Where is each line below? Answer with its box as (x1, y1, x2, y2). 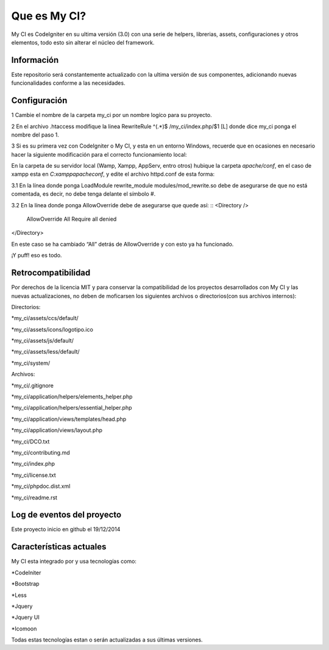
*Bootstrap (11, 580, 40, 588)
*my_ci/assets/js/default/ (11, 337, 74, 345)
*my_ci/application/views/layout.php (11, 427, 103, 434)
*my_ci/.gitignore (11, 382, 54, 389)
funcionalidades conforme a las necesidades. (11, 79, 126, 87)
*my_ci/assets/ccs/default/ (11, 315, 79, 322)
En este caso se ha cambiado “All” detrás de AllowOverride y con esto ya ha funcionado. (11, 240, 234, 248)
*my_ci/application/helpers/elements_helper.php (11, 393, 133, 401)
